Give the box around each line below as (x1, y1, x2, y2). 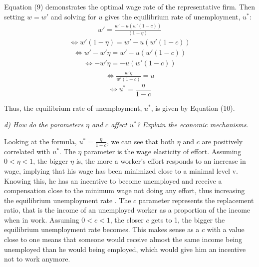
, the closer (110, 214, 144, 225)
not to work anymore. (4, 254, 70, 264)
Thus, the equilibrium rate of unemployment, (4, 102, 142, 113)
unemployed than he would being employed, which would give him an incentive (4, 244, 246, 254)
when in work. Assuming (4, 214, 79, 225)
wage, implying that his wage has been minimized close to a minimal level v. (4, 165, 238, 176)
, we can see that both (106, 136, 175, 146)
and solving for (50, 11, 96, 21)
